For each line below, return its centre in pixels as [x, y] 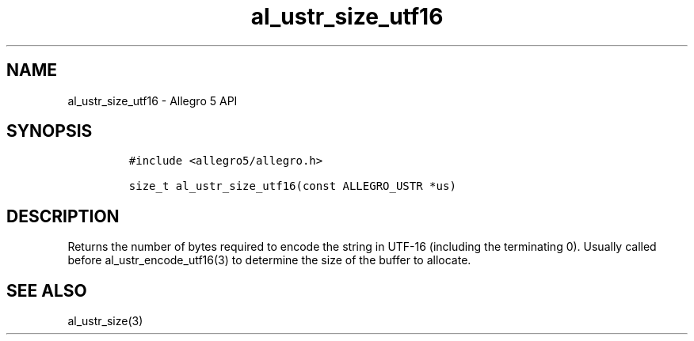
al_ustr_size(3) [105, 321]
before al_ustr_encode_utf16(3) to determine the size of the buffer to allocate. [269, 260]
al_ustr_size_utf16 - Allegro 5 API [153, 100]
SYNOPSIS [50, 131]
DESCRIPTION [63, 216]
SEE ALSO [47, 290]
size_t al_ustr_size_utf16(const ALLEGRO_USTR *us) [292, 186]
